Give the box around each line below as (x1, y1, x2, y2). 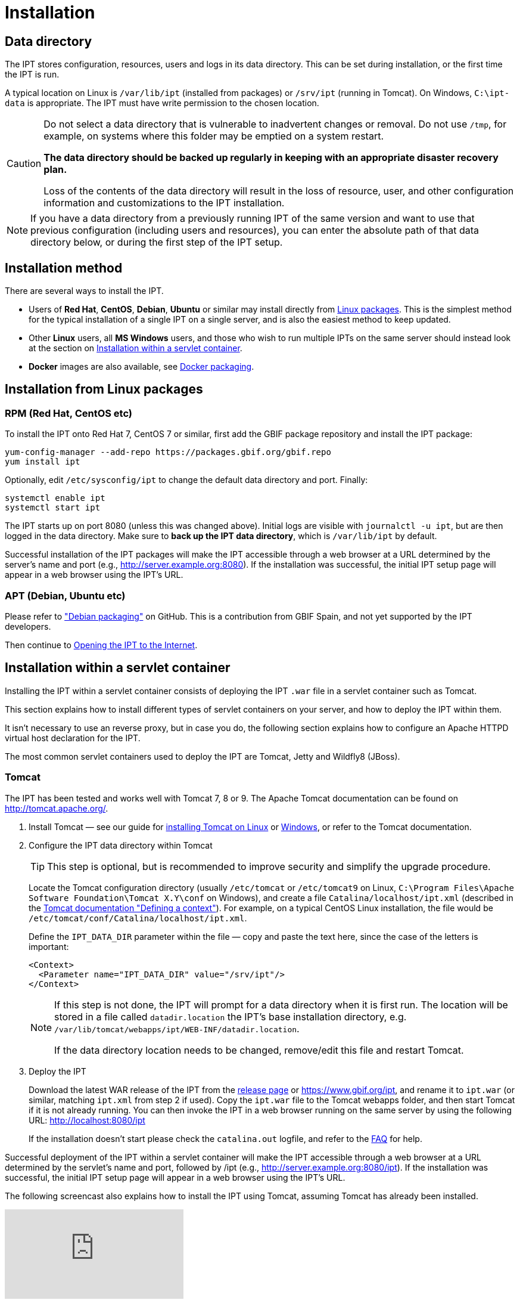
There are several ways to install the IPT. (5, 286, 164, 296)
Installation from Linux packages (5, 382, 203, 397)
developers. (5, 621, 51, 632)
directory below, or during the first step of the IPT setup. (30, 236, 283, 249)
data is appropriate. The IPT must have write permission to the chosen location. (5, 98, 319, 109)
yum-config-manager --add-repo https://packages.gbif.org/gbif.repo (5, 447, 331, 457)
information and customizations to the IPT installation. (43, 197, 285, 209)
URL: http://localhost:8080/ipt (29, 1115, 145, 1125)
